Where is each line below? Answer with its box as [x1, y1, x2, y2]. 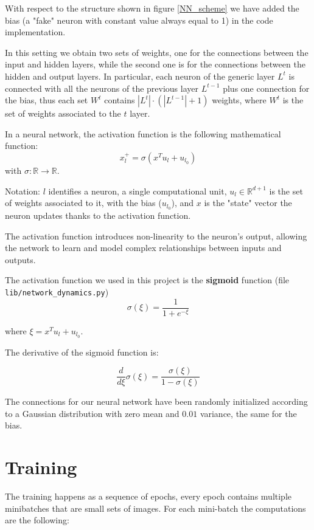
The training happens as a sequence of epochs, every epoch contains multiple [5, 490, 292, 503]
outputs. [5, 253, 36, 266]
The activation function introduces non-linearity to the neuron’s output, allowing [5, 229, 307, 242]
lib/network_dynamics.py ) [5, 285, 109, 298]
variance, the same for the [200, 407, 297, 419]
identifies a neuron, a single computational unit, [48, 184, 227, 197]
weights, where [212, 94, 267, 106]
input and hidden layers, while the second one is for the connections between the [5, 58, 305, 71]
